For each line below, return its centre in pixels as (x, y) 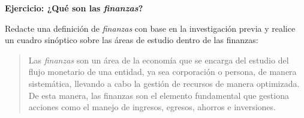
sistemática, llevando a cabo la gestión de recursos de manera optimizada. (164, 83)
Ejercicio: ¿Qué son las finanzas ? (74, 8)
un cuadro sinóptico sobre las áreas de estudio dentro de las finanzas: (132, 40)
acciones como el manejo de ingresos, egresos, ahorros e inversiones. (152, 107)
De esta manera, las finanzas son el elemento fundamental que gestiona (159, 95)
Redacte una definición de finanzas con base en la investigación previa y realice (150, 28)
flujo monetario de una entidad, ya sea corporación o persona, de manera (162, 72)
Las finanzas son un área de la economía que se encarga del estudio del (159, 60)
